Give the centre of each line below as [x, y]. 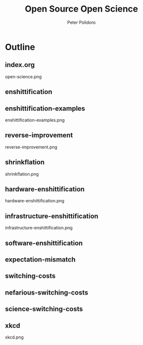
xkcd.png [15, 337]
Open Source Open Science [81, 9]
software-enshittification [44, 243]
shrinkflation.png [22, 174]
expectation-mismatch [40, 259]
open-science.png [24, 77]
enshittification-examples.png [35, 120]
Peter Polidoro [81, 22]
